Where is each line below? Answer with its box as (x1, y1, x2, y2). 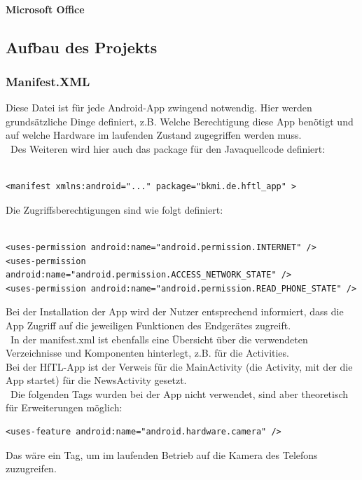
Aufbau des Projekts (6, 36, 158, 57)
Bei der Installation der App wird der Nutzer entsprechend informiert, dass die (6, 304, 344, 319)
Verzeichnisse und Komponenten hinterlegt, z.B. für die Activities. (6, 345, 289, 360)
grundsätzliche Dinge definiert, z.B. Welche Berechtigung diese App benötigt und (6, 114, 354, 128)
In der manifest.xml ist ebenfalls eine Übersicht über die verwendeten (10, 331, 308, 346)
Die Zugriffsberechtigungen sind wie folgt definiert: (6, 202, 223, 217)
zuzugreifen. (6, 461, 57, 476)
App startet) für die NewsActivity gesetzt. (6, 373, 187, 388)
